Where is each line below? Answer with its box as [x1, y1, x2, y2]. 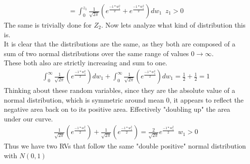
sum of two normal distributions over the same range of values [4, 48, 189, 58]
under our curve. [4, 113, 53, 123]
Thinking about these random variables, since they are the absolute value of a [4, 85, 235, 95]
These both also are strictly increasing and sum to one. [4, 58, 168, 68]
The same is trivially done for [4, 20, 92, 30]
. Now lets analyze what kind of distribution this [101, 20, 246, 30]
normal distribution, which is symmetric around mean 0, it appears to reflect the [4, 94, 244, 104]
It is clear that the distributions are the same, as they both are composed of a [4, 39, 235, 49]
